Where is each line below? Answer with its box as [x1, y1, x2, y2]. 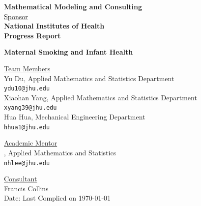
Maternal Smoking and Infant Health [4, 47, 133, 57]
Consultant [4, 174, 37, 184]
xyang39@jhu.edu [4, 104, 57, 112]
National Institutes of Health [4, 21, 105, 31]
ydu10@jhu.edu [4, 85, 50, 92]
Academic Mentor [4, 138, 57, 148]
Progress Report [4, 30, 61, 40]
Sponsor [4, 11, 28, 21]
